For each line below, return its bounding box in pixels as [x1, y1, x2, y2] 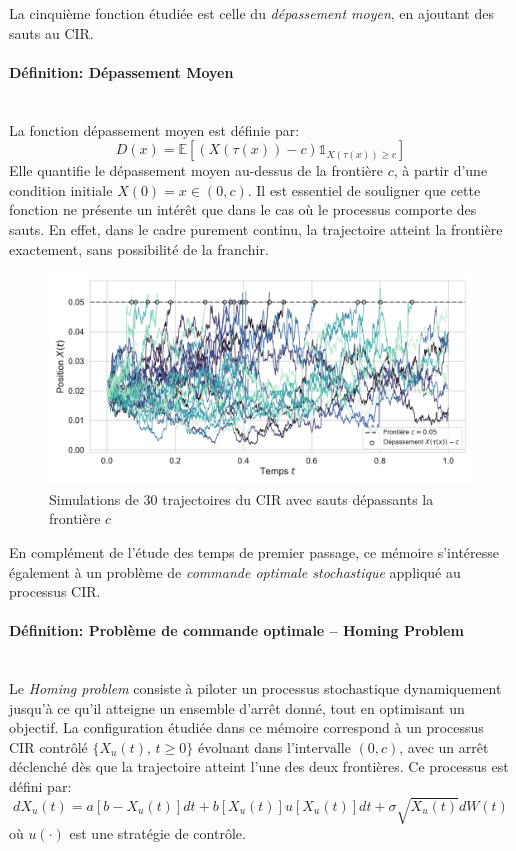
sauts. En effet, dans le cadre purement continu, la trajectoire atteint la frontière [9, 218, 503, 239]
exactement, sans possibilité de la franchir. [9, 238, 269, 259]
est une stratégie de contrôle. [69, 823, 246, 844]
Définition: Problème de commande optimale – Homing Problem [9, 620, 464, 641]
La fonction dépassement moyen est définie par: [9, 119, 300, 140]
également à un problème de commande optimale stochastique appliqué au [9, 561, 461, 582]
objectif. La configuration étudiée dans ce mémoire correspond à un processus [9, 717, 484, 738]
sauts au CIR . [9, 22, 94, 43]
